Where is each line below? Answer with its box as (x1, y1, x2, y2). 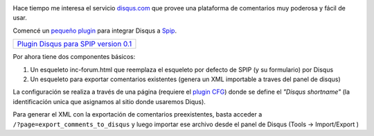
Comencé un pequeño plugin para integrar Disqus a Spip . (12, 26, 177, 35)
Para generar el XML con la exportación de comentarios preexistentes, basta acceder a (12, 110, 262, 119)
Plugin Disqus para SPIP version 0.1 (17, 39, 132, 49)
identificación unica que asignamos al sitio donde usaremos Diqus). (12, 97, 206, 105)
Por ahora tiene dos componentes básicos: (12, 53, 136, 61)
